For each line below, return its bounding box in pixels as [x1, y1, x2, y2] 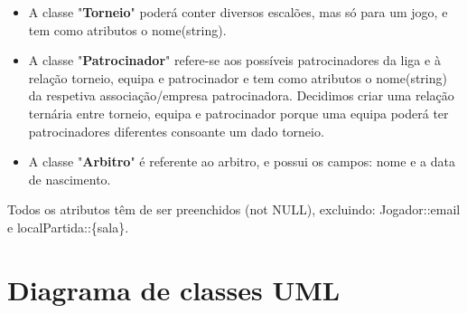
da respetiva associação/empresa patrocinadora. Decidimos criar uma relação [28, 86, 454, 105]
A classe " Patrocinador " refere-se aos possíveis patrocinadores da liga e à [28, 51, 441, 70]
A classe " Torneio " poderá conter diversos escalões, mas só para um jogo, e [28, 3, 448, 21]
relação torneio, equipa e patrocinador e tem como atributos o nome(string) [28, 68, 447, 87]
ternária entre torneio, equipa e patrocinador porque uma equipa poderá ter [28, 103, 449, 122]
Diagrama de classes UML [7, 270, 341, 308]
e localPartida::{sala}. [7, 217, 129, 236]
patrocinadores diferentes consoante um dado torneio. [28, 121, 324, 140]
